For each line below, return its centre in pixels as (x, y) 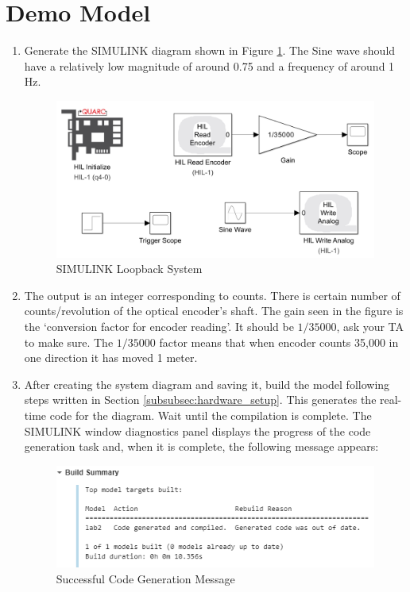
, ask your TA (370, 327)
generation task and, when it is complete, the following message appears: (201, 446)
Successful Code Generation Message (145, 578)
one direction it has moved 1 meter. (111, 358)
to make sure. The (69, 342)
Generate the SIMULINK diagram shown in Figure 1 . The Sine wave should (210, 50)
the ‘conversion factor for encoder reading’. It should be (159, 327)
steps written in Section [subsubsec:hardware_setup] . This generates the (200, 400)
